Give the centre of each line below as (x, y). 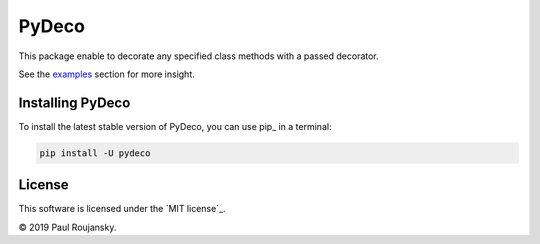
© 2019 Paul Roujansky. (67, 227)
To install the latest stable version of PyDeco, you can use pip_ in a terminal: (175, 126)
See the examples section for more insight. (106, 74)
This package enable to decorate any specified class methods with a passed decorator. (198, 56)
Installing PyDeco (74, 102)
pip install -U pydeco (95, 153)
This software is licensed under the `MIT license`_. (122, 209)
